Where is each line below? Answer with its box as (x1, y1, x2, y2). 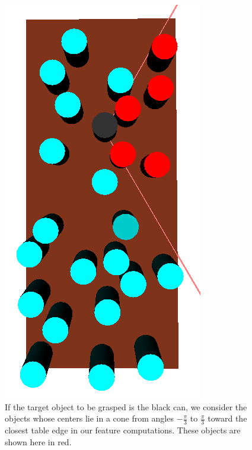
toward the (208, 412, 247, 425)
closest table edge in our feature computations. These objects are (5, 424, 241, 436)
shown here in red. (5, 435, 72, 448)
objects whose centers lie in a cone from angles (5, 412, 174, 425)
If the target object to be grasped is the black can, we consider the (5, 400, 247, 413)
